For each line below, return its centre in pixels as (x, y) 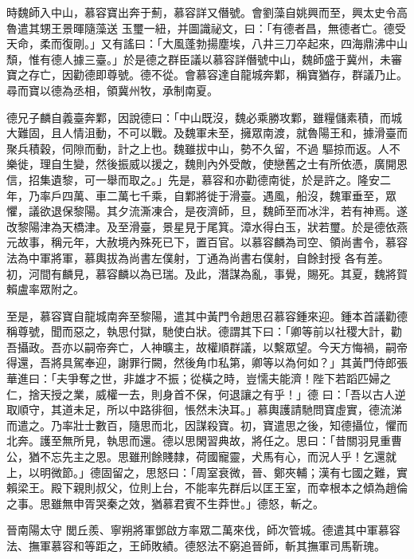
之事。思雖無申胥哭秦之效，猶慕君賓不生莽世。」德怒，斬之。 (165, 503)
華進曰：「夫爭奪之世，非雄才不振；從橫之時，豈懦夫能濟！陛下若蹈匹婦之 (199, 378)
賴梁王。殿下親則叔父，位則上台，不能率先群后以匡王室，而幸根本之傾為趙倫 (207, 488)
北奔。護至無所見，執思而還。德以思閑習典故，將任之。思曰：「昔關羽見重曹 (204, 441)
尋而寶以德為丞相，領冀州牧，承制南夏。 (112, 90)
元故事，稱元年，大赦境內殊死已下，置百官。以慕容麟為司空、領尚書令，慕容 (207, 242)
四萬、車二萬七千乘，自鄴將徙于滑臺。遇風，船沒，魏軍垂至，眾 (229, 195)
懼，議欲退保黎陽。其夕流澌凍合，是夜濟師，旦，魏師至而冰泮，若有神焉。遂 (207, 211)
